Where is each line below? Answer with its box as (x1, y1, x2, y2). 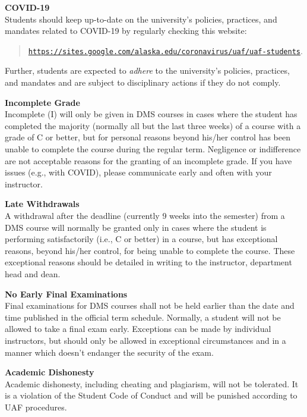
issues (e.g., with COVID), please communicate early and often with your (5, 166, 272, 178)
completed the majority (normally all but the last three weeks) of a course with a (5, 119, 301, 131)
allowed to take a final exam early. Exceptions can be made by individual (5, 322, 271, 335)
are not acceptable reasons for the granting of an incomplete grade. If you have (5, 154, 292, 167)
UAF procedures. (5, 400, 67, 413)
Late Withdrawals (5, 197, 80, 210)
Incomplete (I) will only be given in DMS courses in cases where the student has (5, 108, 297, 120)
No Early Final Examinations (5, 287, 128, 300)
